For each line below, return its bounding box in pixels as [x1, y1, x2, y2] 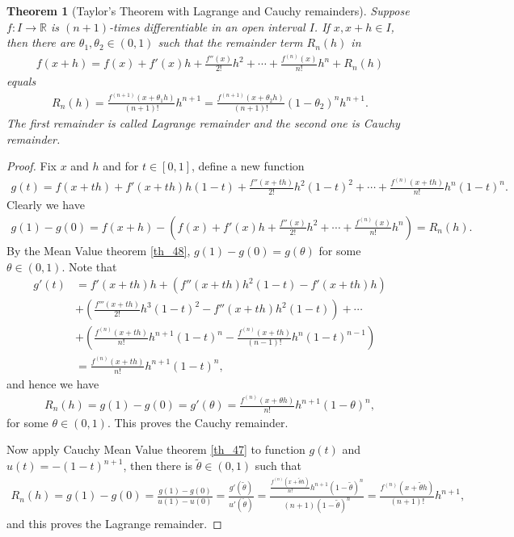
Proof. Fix [6, 157, 57, 174]
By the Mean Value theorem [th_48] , [6, 241, 191, 258]
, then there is [123, 457, 193, 474]
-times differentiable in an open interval [109, 18, 305, 35]
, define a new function [192, 157, 305, 174]
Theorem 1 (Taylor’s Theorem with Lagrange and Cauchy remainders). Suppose [6, 2, 410, 19]
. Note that [61, 258, 117, 275]
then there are [6, 34, 75, 51]
